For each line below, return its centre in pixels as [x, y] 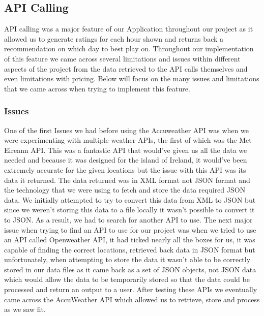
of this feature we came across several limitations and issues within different [122, 58]
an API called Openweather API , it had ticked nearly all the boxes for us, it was [130, 240]
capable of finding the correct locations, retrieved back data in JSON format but [130, 249]
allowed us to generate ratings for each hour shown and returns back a [114, 38]
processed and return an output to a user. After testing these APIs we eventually [131, 289]
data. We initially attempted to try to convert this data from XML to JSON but [130, 199]
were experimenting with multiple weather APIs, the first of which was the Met [128, 140]
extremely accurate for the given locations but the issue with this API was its [125, 169]
